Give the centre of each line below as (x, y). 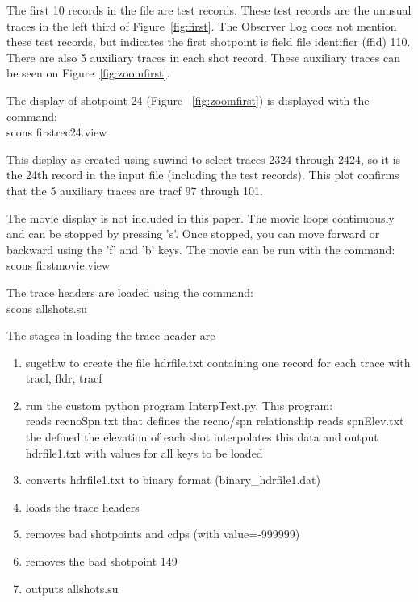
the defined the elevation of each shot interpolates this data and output (202, 437)
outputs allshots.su (72, 588)
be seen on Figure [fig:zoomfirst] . (88, 73)
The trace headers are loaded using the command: (130, 292)
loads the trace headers (82, 506)
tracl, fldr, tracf (64, 378)
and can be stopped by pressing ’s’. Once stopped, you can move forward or (193, 234)
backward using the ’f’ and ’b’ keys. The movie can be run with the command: (201, 249)
